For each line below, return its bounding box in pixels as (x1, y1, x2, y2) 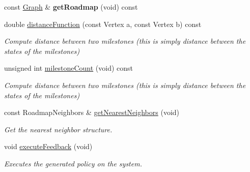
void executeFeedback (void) (4, 141, 93, 152)
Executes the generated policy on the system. (4, 158, 142, 168)
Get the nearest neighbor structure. (4, 124, 113, 134)
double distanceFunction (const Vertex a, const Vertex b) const (4, 18, 202, 29)
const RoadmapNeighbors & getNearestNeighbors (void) (4, 107, 180, 118)
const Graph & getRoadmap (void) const (4, 2, 138, 12)
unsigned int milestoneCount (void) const (4, 63, 133, 73)
